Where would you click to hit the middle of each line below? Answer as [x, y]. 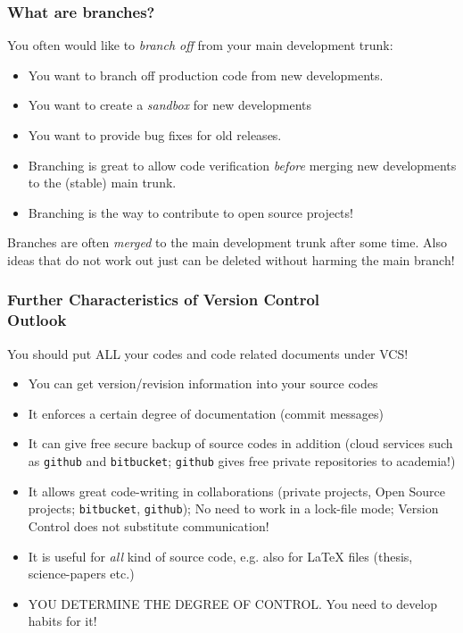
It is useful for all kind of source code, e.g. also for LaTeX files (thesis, [220, 556]
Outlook [37, 320]
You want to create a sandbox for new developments [170, 105]
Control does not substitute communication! [149, 525]
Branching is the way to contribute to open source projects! [190, 212]
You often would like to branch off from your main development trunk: [200, 45]
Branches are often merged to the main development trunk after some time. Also [227, 242]
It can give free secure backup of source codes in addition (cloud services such [240, 443]
